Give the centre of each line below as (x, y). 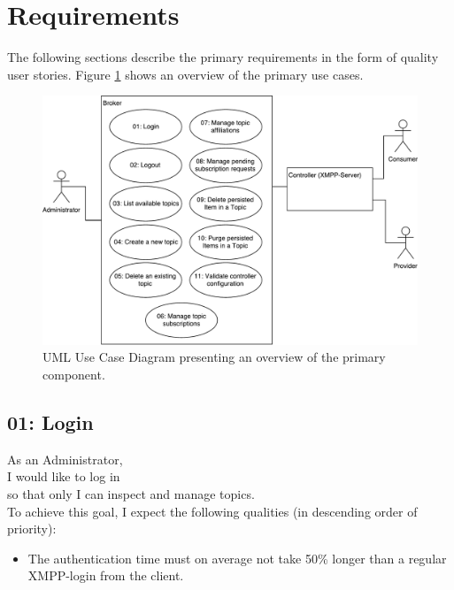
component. (74, 375)
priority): (32, 529)
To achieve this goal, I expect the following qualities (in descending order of (212, 511)
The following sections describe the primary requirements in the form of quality (223, 57)
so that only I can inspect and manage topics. (131, 494)
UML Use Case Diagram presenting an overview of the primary (214, 357)
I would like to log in (64, 476)
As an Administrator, (65, 459)
